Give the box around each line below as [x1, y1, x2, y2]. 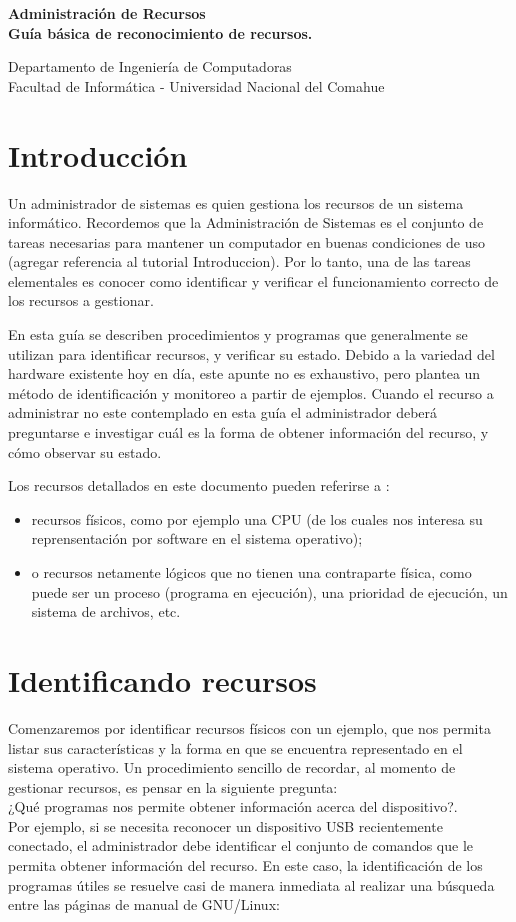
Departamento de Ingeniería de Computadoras [8, 56, 292, 77]
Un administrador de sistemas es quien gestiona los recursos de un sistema [8, 192, 464, 213]
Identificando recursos [8, 659, 317, 700]
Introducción [8, 134, 188, 175]
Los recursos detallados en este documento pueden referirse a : [8, 475, 390, 496]
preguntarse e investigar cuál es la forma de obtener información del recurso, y [8, 422, 489, 443]
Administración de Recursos [8, 3, 206, 23]
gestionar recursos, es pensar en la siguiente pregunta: [8, 776, 338, 797]
